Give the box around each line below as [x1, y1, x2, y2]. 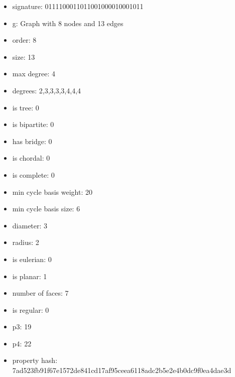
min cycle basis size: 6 [12, 203, 80, 214]
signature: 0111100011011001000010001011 [12, 1, 144, 11]
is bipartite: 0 [12, 119, 54, 130]
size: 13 [12, 51, 35, 62]
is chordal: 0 [12, 153, 50, 163]
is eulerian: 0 [12, 254, 52, 264]
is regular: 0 [12, 304, 49, 315]
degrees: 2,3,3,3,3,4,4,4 [12, 85, 81, 95]
